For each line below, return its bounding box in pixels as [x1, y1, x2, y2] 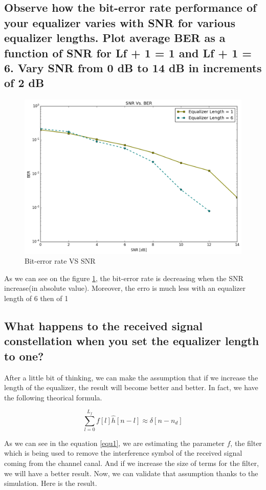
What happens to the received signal [4, 317, 203, 333]
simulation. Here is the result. [4, 478, 97, 488]
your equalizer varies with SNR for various [4, 14, 235, 30]
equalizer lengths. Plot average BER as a [4, 30, 226, 46]
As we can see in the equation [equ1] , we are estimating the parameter [4, 437, 225, 448]
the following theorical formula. [4, 392, 102, 402]
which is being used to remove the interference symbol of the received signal [4, 448, 242, 458]
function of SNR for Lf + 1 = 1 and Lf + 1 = [4, 45, 252, 60]
